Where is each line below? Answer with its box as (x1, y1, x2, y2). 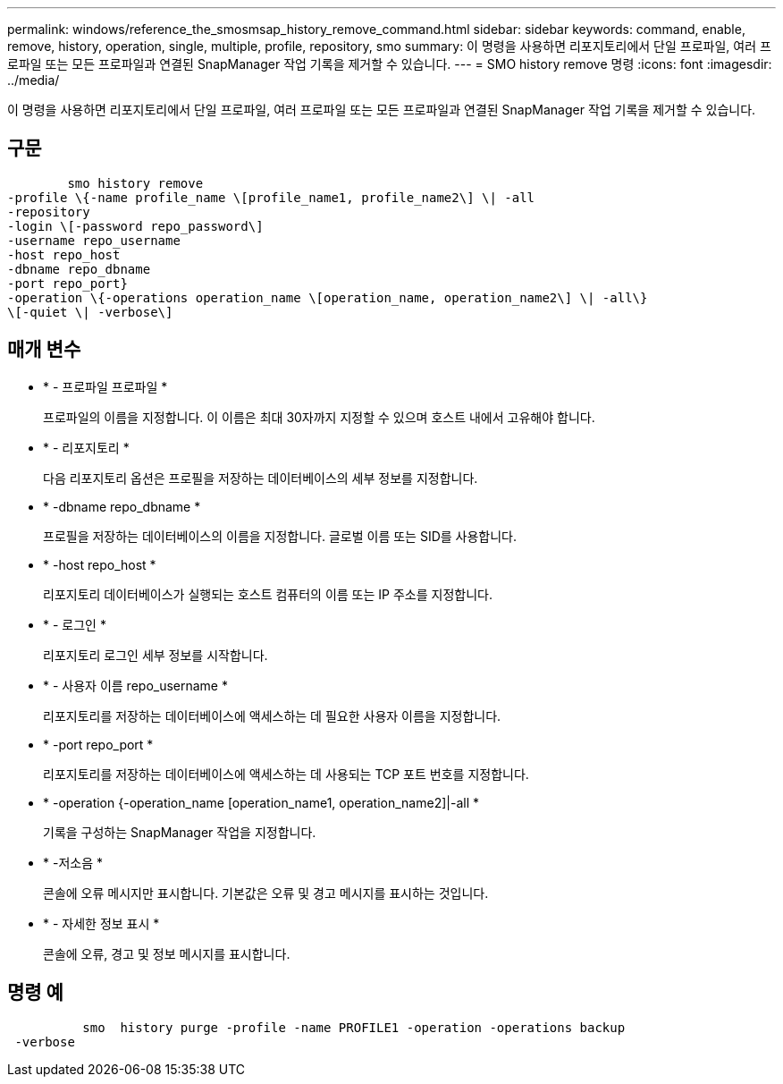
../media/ (7, 72, 60, 88)
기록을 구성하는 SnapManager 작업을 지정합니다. (43, 824, 316, 840)
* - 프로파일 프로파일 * (43, 378, 168, 394)
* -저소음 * (43, 854, 103, 870)
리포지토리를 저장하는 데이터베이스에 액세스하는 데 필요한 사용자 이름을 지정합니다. (43, 707, 501, 724)
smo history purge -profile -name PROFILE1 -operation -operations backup (82, 1020, 626, 1035)
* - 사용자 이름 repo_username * (43, 677, 228, 693)
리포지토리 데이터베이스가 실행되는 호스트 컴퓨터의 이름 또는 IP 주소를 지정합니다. (43, 586, 493, 602)
